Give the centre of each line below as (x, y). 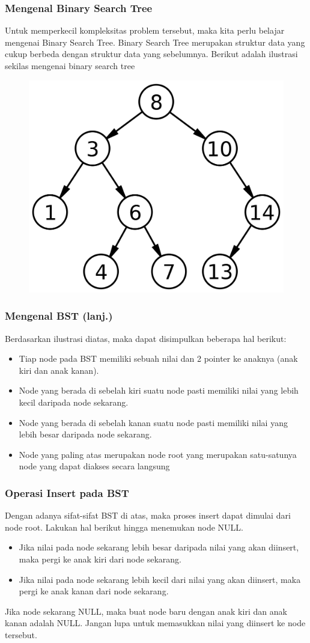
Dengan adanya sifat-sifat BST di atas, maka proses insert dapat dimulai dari (148, 515)
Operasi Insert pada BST (67, 492)
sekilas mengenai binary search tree (70, 66)
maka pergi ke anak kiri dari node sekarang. (100, 559)
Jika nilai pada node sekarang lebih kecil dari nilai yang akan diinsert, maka (160, 579)
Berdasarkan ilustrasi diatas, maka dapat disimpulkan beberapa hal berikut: (146, 338)
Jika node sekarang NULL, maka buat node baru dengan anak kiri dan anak (146, 611)
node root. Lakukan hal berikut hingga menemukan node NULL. (124, 527)
